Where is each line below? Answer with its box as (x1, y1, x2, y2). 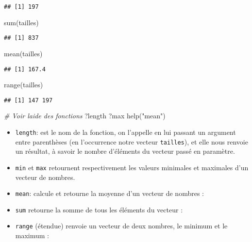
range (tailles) (4, 80, 43, 90)
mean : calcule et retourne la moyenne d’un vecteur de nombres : (15, 188, 204, 198)
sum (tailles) (4, 17, 39, 27)
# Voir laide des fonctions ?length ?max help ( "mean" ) (4, 111, 166, 121)
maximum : (15, 230, 50, 241)
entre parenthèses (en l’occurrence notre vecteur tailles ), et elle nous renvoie (15, 136, 248, 146)
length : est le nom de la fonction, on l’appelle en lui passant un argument (15, 127, 236, 137)
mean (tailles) (4, 48, 43, 58)
